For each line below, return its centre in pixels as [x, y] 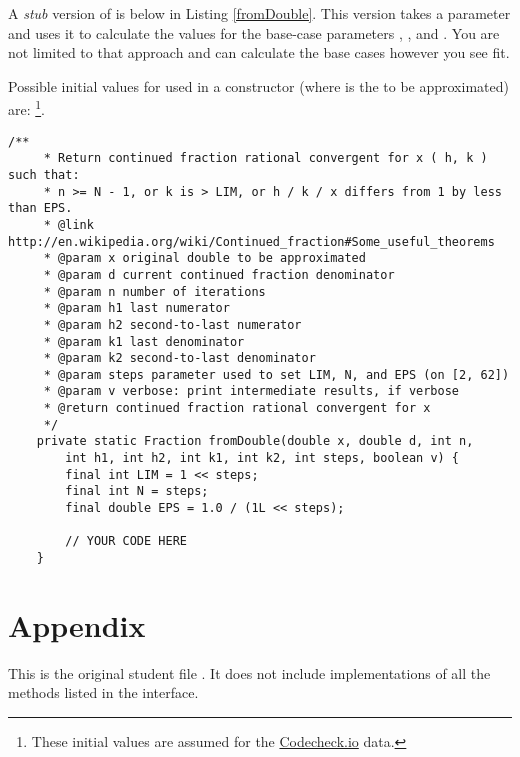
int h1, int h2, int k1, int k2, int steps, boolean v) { [262, 458]
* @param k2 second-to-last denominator [179, 358]
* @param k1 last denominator [144, 341]
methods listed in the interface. [103, 692]
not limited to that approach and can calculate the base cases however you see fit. [259, 52]
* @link [68, 224]
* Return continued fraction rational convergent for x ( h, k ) [265, 158]
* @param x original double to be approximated [204, 258]
